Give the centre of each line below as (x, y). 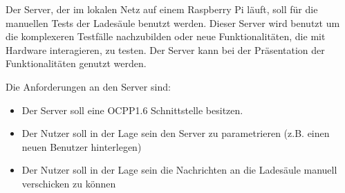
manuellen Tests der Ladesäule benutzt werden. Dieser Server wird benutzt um (173, 22)
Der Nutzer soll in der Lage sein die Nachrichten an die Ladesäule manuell (179, 170)
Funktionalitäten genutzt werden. (76, 63)
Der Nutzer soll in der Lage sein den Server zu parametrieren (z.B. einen (176, 133)
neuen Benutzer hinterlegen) (82, 146)
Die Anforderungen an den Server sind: (88, 86)
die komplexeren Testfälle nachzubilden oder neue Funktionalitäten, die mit (166, 36)
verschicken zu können (69, 183)
